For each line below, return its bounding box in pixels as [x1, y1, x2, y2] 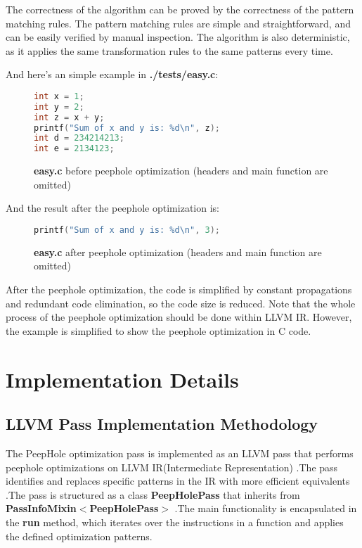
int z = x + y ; [34, 112, 105, 122]
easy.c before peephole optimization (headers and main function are [34, 163, 328, 178]
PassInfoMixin [6, 501, 77, 516]
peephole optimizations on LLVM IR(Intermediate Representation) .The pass [6, 459, 338, 474]
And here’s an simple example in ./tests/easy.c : [6, 67, 219, 82]
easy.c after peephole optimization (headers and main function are [34, 244, 322, 259]
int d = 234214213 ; [34, 133, 124, 144]
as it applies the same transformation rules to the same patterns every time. [6, 43, 333, 58]
